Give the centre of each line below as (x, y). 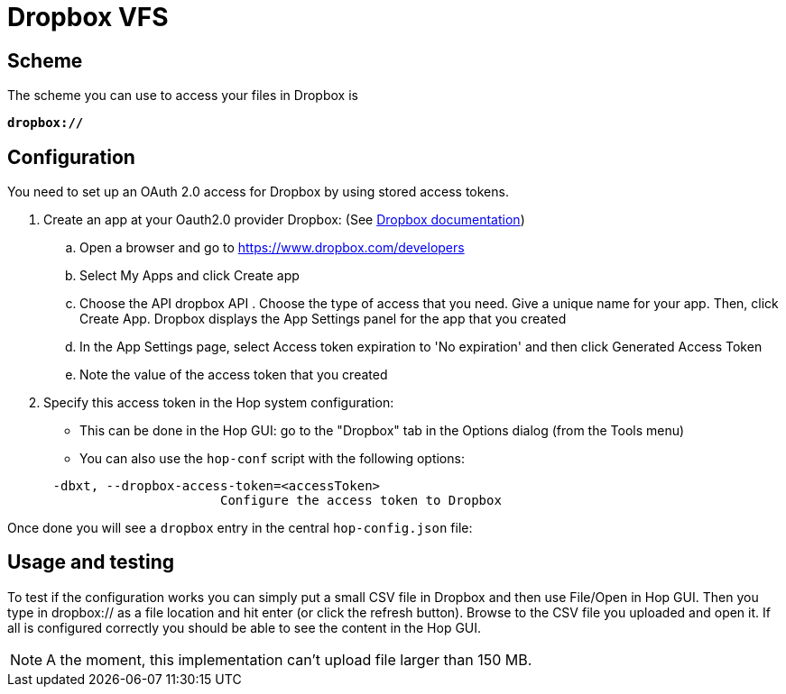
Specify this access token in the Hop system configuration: (219, 403)
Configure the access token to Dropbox (361, 501)
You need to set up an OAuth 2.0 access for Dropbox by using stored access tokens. (258, 192)
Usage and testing (91, 562)
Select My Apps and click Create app (190, 276)
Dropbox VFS (88, 17)
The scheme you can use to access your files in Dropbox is (183, 96)
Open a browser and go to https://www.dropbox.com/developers (272, 248)
